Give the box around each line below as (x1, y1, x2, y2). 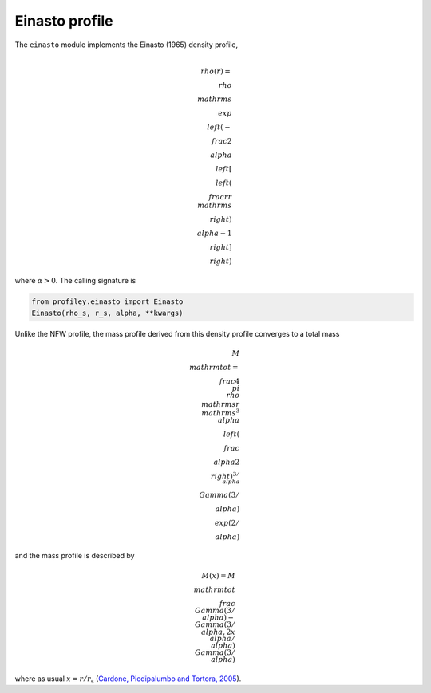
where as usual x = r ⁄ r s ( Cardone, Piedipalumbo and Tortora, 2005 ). (14, 674, 242, 685)
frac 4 (219, 376, 240, 386)
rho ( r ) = (200, 66, 231, 76)
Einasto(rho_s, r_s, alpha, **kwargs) (31, 308, 184, 317)
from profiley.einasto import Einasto (31, 297, 184, 306)
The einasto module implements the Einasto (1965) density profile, (14, 40, 239, 49)
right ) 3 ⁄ (210, 471, 239, 481)
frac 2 (212, 136, 232, 145)
